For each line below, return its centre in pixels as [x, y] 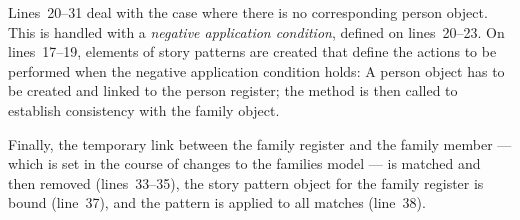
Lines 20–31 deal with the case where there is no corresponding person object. [248, 12]
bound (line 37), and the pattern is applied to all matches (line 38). [217, 202]
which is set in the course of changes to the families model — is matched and [244, 163]
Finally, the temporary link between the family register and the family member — [260, 143]
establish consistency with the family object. [144, 109]
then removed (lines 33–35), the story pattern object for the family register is [246, 182]
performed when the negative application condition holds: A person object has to [256, 70]
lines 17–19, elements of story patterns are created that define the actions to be [252, 51]
